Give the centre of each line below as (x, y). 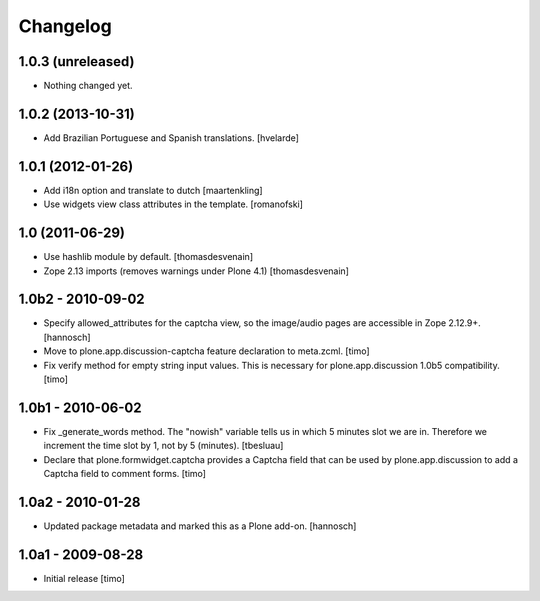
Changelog (65, 26)
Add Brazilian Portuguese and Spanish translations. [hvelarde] (171, 137)
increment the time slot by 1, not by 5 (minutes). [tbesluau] (163, 446)
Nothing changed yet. (88, 86)
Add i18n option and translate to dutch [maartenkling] (153, 190)
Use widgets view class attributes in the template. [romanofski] (173, 204)
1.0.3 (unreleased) (76, 61)
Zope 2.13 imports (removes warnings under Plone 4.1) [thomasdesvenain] (196, 271)
